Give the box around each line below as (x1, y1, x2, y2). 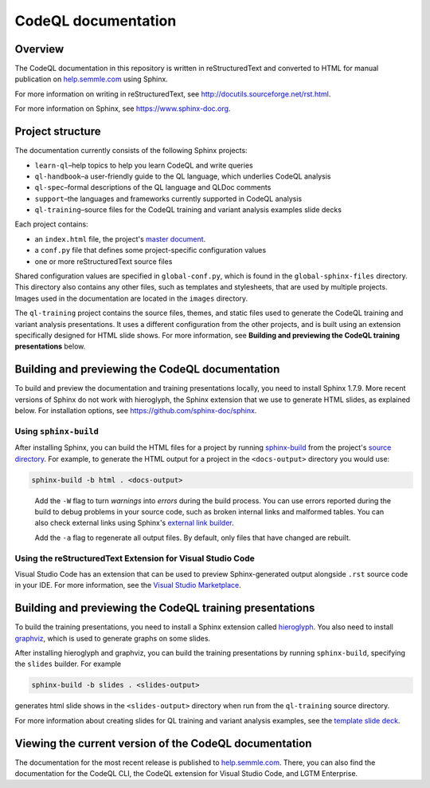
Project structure (14, 124, 101, 139)
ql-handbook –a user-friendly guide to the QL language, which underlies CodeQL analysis (34, 171, 331, 181)
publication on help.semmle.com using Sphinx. (14, 74, 169, 84)
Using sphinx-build (14, 425, 100, 436)
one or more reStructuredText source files (34, 256, 173, 266)
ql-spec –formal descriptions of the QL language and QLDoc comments (34, 183, 272, 192)
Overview (14, 42, 64, 56)
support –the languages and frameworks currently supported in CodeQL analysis (34, 194, 303, 203)
